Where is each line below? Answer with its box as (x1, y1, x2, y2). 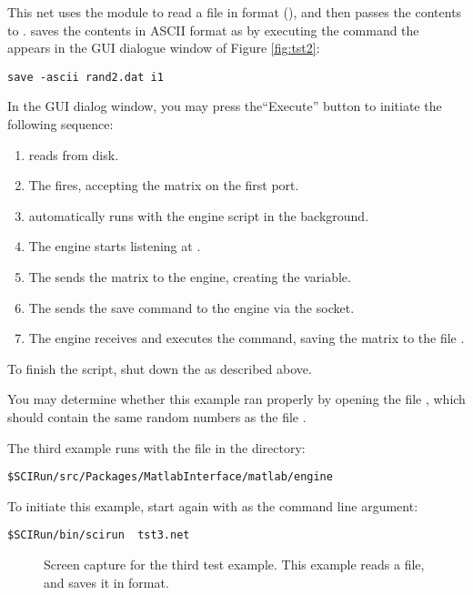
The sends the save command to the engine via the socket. (28, 297, 355, 317)
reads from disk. (28, 145, 119, 164)
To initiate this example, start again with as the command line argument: (7, 496, 418, 515)
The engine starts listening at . (28, 237, 201, 256)
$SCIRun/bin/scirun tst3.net (7, 529, 190, 542)
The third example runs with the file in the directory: (7, 438, 306, 457)
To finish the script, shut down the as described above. (7, 358, 312, 378)
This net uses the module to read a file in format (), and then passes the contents (7, 3, 462, 21)
